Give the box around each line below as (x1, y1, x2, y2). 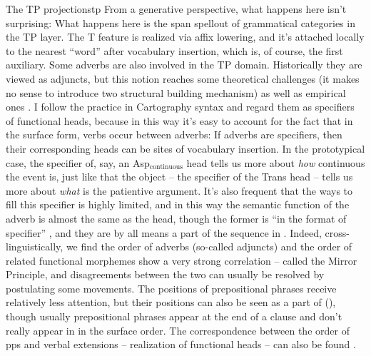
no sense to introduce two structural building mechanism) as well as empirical (6, 85, 346, 100)
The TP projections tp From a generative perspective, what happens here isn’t (6, 1, 347, 16)
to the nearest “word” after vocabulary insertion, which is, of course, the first (6, 43, 343, 58)
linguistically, (6, 239, 63, 254)
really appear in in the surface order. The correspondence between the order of (6, 322, 350, 337)
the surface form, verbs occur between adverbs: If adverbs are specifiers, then (6, 127, 342, 142)
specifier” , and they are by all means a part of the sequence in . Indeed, (6, 225, 322, 240)
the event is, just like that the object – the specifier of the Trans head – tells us (6, 169, 353, 184)
